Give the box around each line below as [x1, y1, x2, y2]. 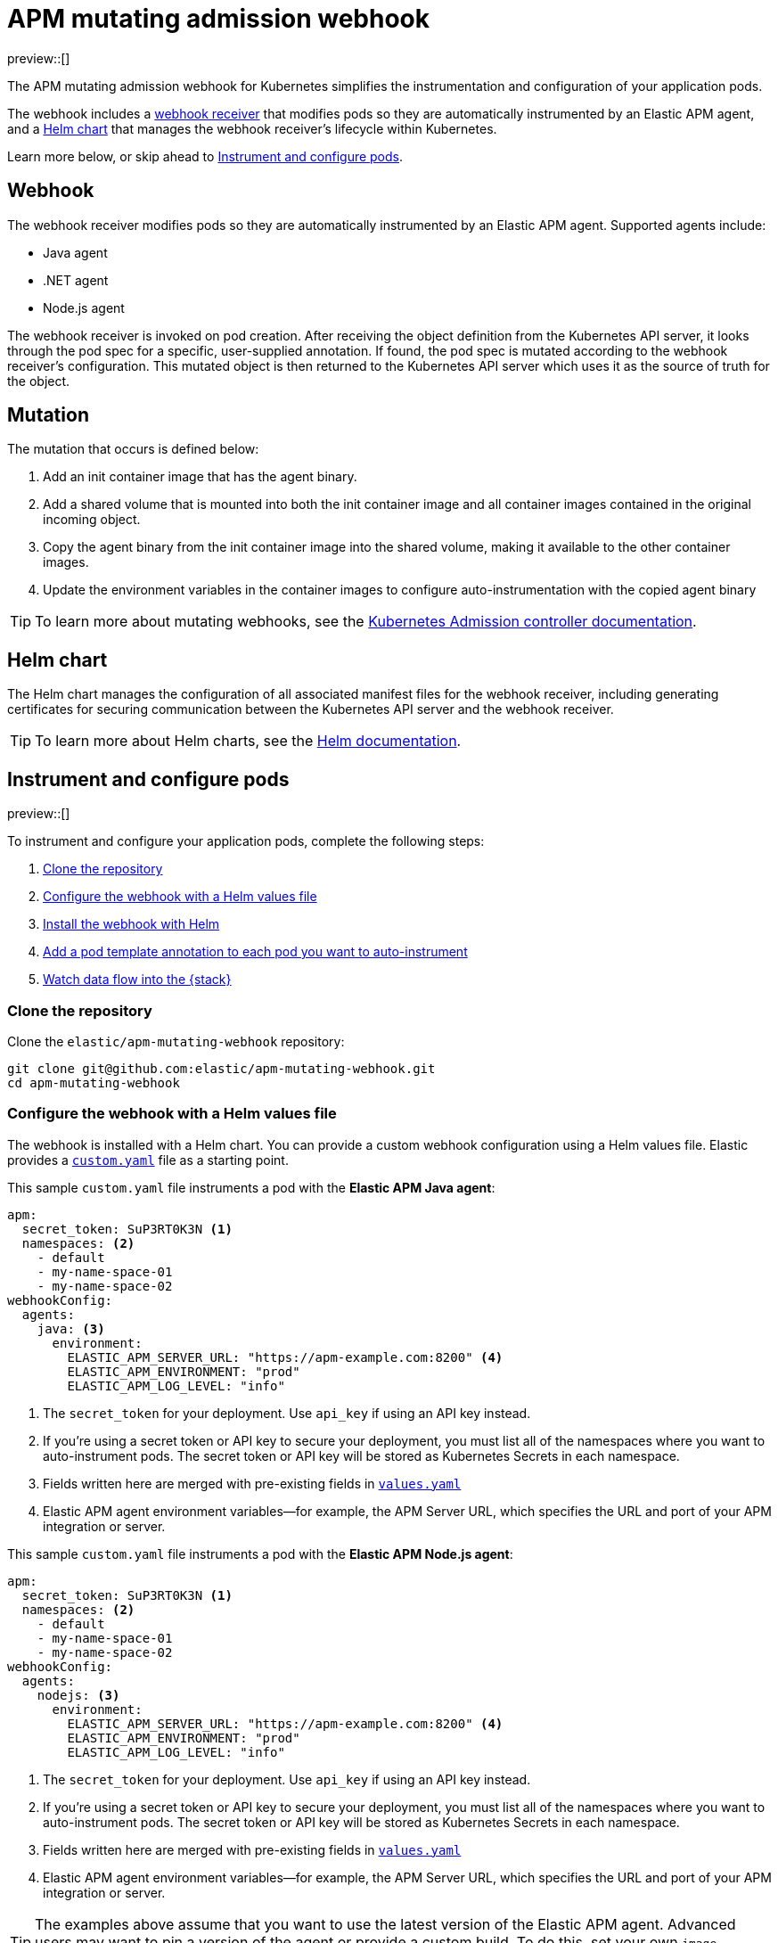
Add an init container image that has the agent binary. [43, 469, 357, 485]
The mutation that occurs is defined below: [7, 441, 259, 457]
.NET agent [43, 272, 109, 288]
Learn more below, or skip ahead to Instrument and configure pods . [7, 148, 404, 164]
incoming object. [43, 512, 141, 528]
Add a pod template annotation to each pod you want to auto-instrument [43, 944, 468, 960]
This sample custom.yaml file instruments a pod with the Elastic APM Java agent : [7, 1179, 495, 1195]
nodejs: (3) [37, 1687, 120, 1702]
